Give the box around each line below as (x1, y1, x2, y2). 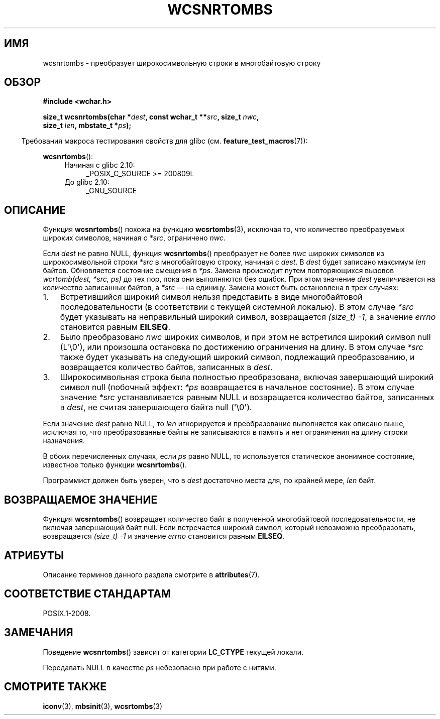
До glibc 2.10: (64, 178, 109, 187)
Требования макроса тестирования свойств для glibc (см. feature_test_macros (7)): (21, 137, 308, 146)
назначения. (43, 436, 85, 445)
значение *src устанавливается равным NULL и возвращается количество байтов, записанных (60, 392, 434, 403)
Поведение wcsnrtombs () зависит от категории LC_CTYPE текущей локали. (43, 647, 303, 656)
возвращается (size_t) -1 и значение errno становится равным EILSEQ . (43, 532, 285, 541)
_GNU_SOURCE (86, 186, 137, 195)
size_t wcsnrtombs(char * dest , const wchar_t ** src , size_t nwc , (43, 112, 259, 122)
